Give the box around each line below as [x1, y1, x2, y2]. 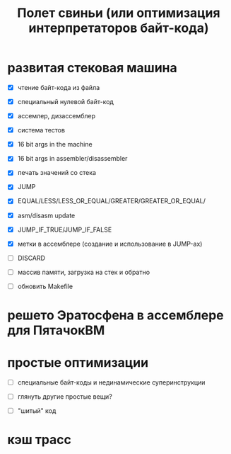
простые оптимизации [7, 355, 149, 371]
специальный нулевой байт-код [17, 98, 114, 106]
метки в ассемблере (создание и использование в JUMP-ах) [17, 239, 203, 248]
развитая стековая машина [7, 60, 178, 76]
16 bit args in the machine [17, 140, 93, 149]
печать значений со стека [17, 169, 97, 177]
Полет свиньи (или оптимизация [17, 5, 220, 21]
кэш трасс [7, 432, 72, 448]
